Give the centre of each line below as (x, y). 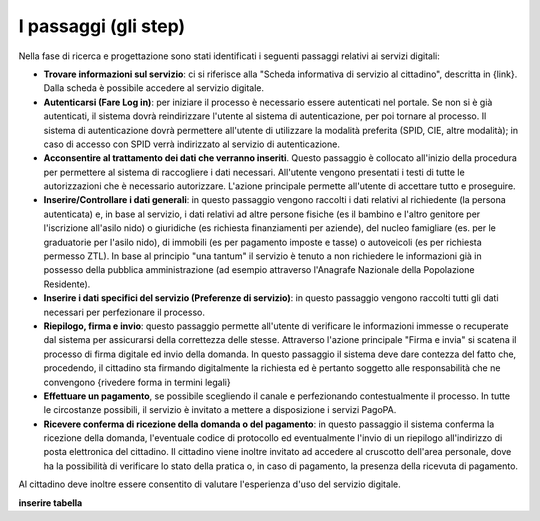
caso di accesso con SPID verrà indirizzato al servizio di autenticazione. (191, 144)
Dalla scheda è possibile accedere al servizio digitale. (154, 88)
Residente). (67, 284)
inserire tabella (50, 502)
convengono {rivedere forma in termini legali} (137, 382)
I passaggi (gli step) (101, 26)
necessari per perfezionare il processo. (124, 312)
